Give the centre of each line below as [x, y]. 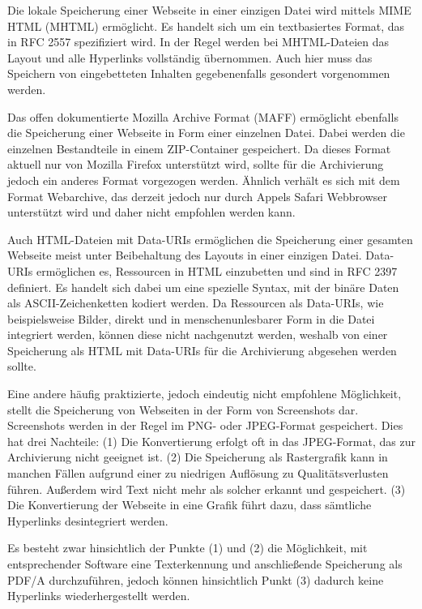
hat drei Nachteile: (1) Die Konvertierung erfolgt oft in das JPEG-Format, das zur [211, 441]
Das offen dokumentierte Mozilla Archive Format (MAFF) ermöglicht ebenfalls [203, 116]
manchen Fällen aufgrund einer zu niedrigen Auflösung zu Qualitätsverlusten [198, 473]
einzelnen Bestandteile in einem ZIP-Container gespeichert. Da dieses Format [199, 148]
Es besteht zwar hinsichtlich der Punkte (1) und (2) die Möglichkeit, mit [188, 548]
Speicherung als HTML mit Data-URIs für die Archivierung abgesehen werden [202, 350]
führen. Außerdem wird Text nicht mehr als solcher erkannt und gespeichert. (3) [207, 489]
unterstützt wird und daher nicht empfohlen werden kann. [151, 212]
